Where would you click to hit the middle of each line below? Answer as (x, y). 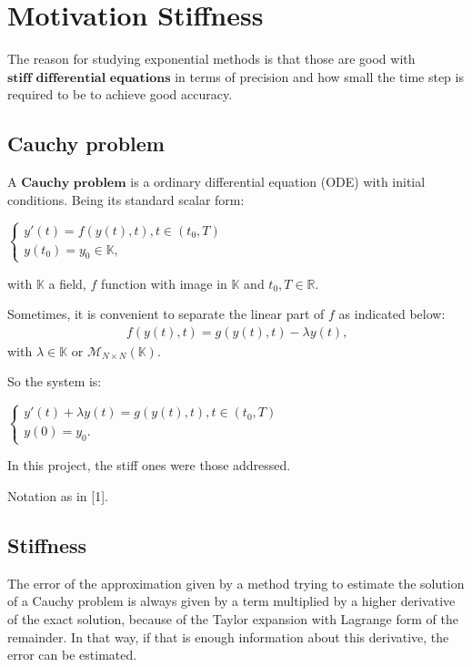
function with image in (164, 283)
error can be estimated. (72, 655)
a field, (67, 283)
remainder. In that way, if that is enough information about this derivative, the (228, 636)
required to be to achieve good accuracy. (120, 94)
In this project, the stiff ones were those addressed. (149, 465)
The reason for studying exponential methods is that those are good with (211, 59)
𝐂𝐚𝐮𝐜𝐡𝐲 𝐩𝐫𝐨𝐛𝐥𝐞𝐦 (74, 184)
